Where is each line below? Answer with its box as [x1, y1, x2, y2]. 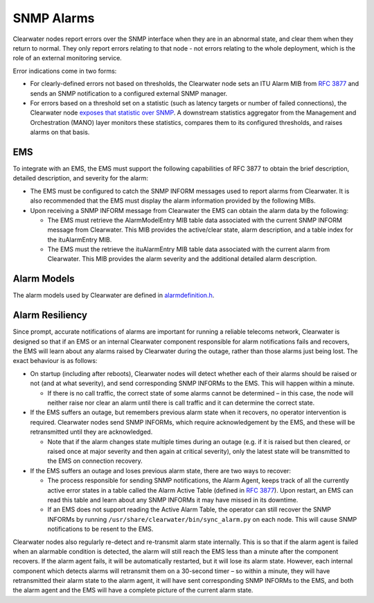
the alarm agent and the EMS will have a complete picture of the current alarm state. [12, 586, 253, 595]
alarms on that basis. [30, 128, 90, 137]
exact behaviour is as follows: [12, 357, 98, 365]
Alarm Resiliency [12, 309, 88, 321]
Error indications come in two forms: [12, 67, 117, 75]
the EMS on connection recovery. [47, 457, 143, 465]
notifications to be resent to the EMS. [47, 525, 154, 534]
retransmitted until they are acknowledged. [30, 427, 153, 436]
